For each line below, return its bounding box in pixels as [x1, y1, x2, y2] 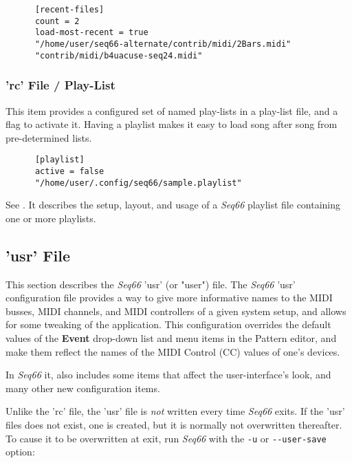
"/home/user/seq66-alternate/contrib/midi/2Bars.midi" [34, 39, 291, 49]
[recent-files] [34, 5, 104, 14]
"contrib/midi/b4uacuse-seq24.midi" [34, 50, 203, 61]
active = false [34, 166, 104, 176]
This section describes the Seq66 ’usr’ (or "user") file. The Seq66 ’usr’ [5, 277, 296, 291]
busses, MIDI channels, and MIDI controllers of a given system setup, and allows [5, 303, 346, 318]
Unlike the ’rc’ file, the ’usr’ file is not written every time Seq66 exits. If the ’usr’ [5, 404, 345, 418]
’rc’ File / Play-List [5, 76, 115, 94]
